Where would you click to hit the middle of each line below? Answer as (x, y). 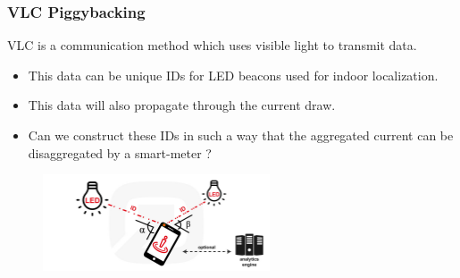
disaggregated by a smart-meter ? (120, 152)
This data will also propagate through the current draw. (182, 105)
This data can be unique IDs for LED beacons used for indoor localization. (233, 75)
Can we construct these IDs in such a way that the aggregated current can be (241, 135)
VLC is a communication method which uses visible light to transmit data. (212, 45)
